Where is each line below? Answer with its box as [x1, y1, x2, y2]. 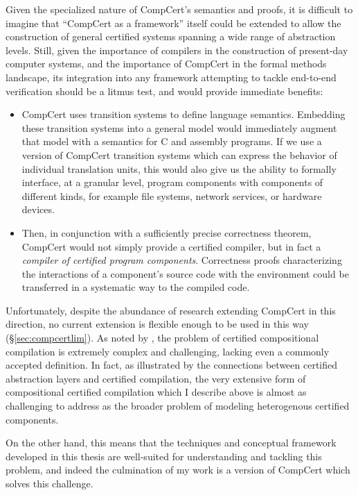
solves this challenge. [6, 476, 93, 490]
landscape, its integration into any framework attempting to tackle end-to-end [6, 69, 337, 84]
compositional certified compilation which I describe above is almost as [6, 385, 307, 399]
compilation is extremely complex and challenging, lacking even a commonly [6, 344, 330, 358]
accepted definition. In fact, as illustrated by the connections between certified [6, 358, 338, 372]
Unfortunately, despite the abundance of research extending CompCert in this [6, 303, 336, 317]
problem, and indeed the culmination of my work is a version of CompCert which [6, 462, 350, 477]
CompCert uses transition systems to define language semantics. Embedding [21, 107, 346, 121]
